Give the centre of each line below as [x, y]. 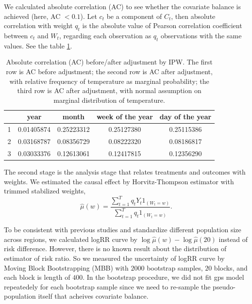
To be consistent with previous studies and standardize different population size [123, 230]
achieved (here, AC [32, 16]
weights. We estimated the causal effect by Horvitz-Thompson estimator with [119, 181]
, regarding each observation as [105, 35]
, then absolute [193, 16]
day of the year [185, 117]
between [16, 35]
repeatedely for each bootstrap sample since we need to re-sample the [107, 286]
